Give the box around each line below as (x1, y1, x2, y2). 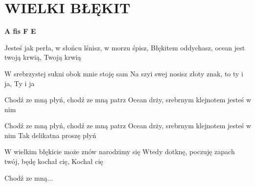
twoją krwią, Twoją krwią (4, 52, 81, 62)
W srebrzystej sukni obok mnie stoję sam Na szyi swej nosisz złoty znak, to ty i (4, 68, 244, 78)
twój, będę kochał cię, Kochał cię (4, 156, 103, 166)
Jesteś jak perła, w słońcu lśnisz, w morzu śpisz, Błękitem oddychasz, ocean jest (4, 42, 245, 52)
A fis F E (4, 26, 36, 36)
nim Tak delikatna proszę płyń (4, 130, 96, 140)
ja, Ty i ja (4, 78, 35, 88)
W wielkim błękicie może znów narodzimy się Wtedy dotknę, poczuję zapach (4, 146, 235, 157)
